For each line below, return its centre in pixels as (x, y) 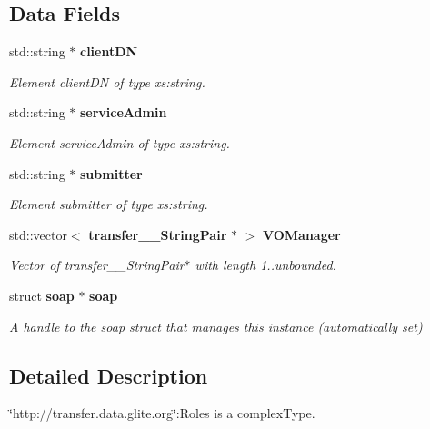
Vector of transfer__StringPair (97, 265)
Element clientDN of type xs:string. (107, 81)
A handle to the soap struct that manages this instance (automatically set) (216, 326)
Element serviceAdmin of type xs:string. (120, 142)
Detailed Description (109, 375)
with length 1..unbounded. (265, 265)
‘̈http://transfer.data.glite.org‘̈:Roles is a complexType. (162, 413)
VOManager (301, 234)
